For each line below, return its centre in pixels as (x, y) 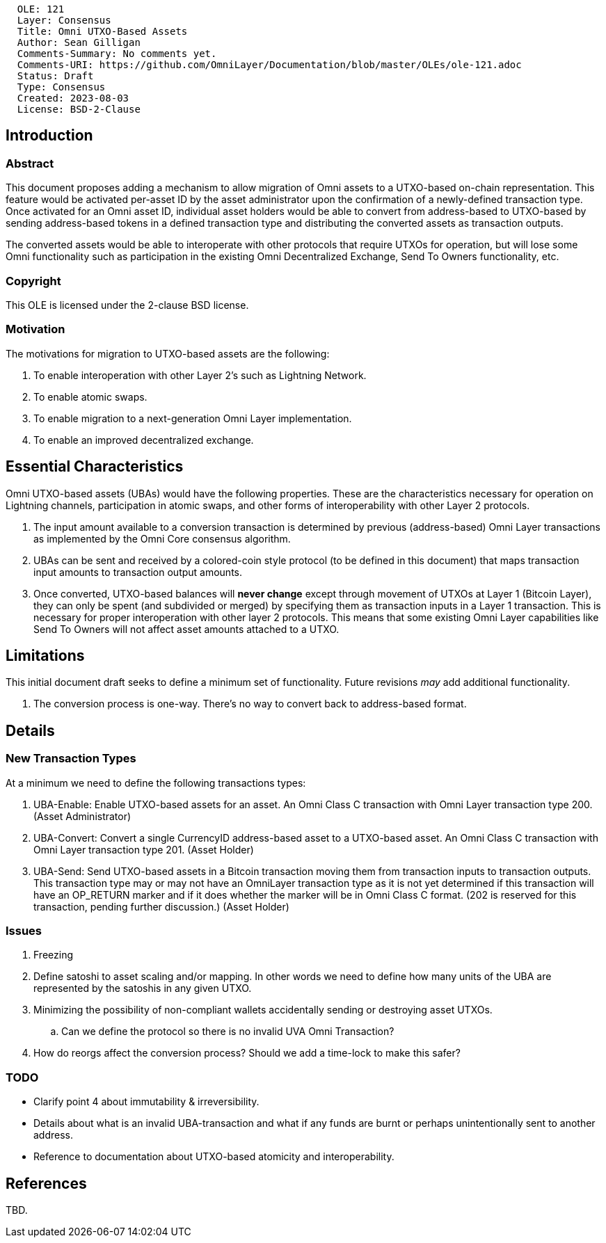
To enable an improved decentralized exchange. (144, 440)
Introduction (49, 136)
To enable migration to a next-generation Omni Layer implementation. (193, 418)
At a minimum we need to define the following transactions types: (156, 783)
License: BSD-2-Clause (79, 109)
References (46, 1183)
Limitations (45, 655)
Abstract (30, 163)
